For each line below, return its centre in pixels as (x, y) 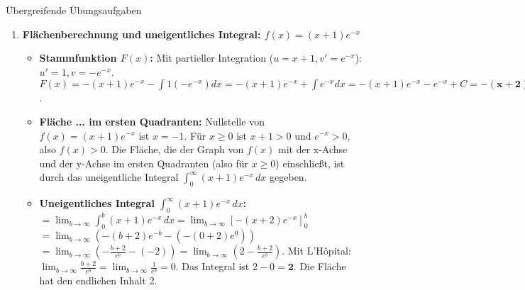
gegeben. (288, 177)
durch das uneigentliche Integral (109, 177)
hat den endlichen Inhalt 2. (98, 280)
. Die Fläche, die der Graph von (175, 149)
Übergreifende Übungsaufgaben (74, 10)
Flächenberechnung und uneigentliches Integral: (142, 34)
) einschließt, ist (310, 163)
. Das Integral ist (212, 266)
